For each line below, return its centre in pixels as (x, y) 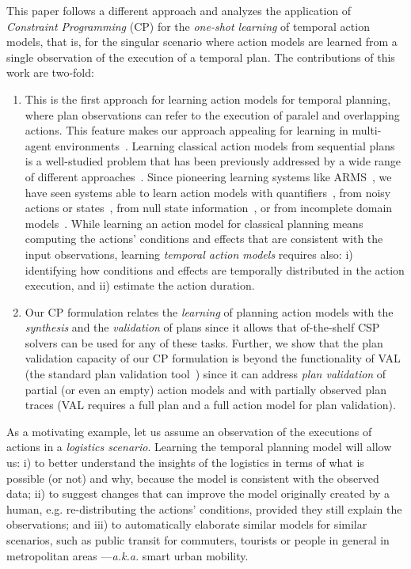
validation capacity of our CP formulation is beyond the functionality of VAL (213, 358)
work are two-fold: (50, 72)
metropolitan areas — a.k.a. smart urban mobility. (127, 555)
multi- (367, 130)
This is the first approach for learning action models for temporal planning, (208, 99)
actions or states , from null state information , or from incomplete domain (209, 208)
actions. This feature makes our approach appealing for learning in (186, 130)
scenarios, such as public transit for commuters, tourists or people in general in (198, 540)
